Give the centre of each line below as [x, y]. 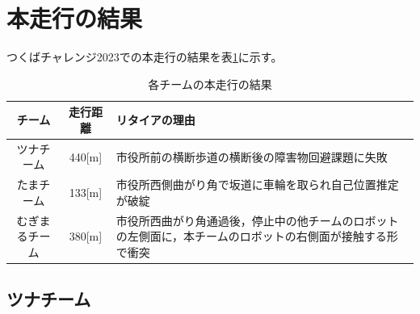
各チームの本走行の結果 [210, 84]
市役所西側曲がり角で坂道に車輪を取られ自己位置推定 [257, 184]
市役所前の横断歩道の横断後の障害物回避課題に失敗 [252, 156]
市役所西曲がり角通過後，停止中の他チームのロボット [257, 220]
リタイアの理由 [155, 120]
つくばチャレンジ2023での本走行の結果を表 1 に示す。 [145, 57]
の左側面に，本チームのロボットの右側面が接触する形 [257, 236]
